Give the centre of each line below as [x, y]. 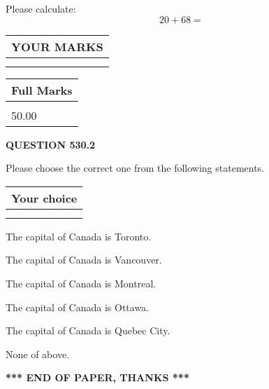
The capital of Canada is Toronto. [79, 236]
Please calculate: [41, 8]
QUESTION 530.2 [51, 144]
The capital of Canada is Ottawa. [78, 307]
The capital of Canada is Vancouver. [84, 260]
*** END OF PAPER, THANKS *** [97, 377]
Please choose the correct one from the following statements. [135, 168]
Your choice [44, 198]
